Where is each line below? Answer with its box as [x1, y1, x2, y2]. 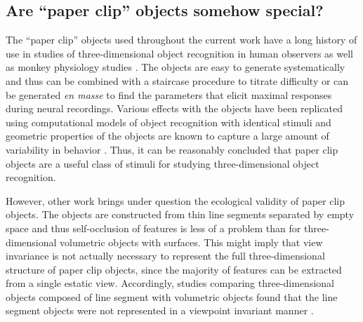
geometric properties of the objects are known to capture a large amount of [6, 128, 329, 143]
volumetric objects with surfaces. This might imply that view [60, 234, 323, 249]
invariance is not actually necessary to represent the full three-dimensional [6, 248, 325, 263]
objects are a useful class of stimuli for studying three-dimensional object [6, 156, 319, 170]
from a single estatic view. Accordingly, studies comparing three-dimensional [6, 276, 334, 290]
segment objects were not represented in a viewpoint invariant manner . [6, 303, 314, 318]
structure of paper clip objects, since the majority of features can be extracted [6, 262, 342, 276]
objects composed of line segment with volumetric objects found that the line [6, 289, 338, 304]
